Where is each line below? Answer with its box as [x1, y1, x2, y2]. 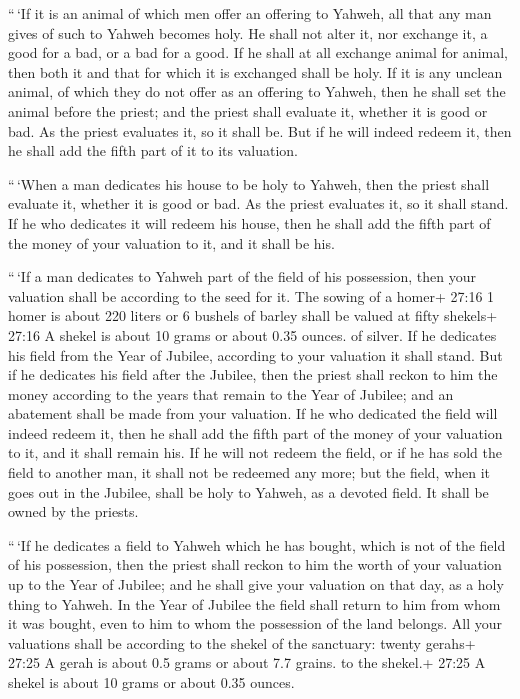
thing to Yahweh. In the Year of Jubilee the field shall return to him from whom [8, 593, 501, 614]
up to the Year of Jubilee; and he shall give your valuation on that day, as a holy [8, 574, 504, 595]
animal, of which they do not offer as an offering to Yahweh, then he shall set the [8, 81, 506, 102]
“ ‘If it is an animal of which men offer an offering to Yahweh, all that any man [8, 3, 492, 23]
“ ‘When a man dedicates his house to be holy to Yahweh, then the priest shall [8, 173, 490, 194]
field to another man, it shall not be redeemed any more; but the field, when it [8, 462, 491, 483]
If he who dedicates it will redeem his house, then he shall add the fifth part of [8, 212, 491, 233]
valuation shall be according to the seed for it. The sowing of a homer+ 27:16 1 [8, 285, 495, 306]
